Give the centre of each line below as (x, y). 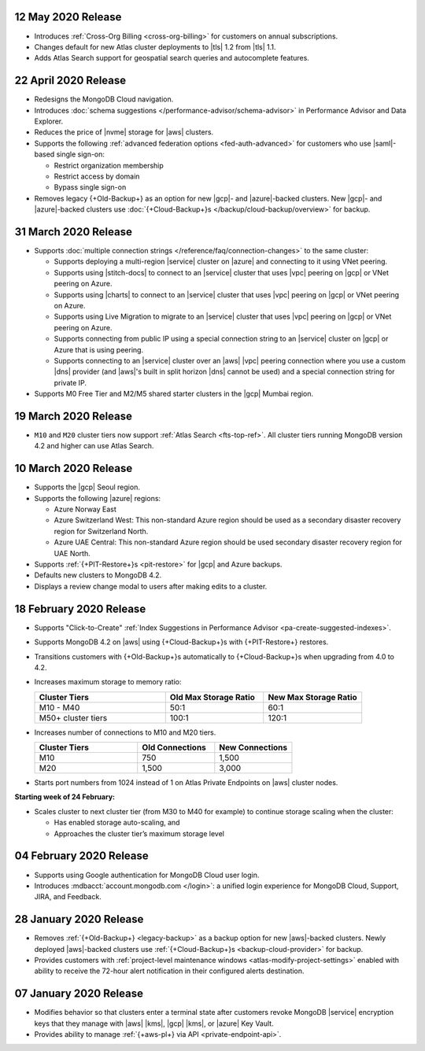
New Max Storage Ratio (312, 697)
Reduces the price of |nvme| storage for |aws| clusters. (124, 132)
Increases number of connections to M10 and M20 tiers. (125, 732)
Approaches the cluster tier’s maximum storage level (139, 833)
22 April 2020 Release (70, 81)
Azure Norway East (85, 509)
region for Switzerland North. (101, 531)
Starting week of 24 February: (65, 797)
